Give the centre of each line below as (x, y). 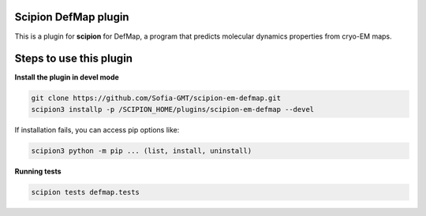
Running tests (38, 171)
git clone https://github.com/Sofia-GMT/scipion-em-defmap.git (156, 98)
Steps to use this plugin (74, 59)
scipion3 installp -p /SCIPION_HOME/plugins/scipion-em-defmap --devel (173, 109)
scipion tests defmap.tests (85, 192)
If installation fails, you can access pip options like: (97, 129)
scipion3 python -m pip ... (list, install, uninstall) (142, 151)
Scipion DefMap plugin (72, 17)
